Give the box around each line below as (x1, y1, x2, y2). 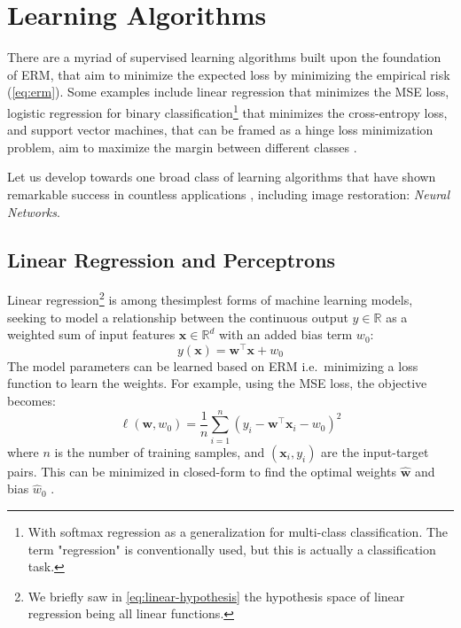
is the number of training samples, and (54, 442, 265, 461)
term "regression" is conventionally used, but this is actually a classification (27, 539, 436, 558)
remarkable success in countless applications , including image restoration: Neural (7, 184, 450, 203)
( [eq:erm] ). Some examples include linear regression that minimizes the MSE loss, (7, 82, 449, 101)
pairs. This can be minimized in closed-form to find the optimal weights (7, 461, 397, 480)
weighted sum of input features (7, 325, 176, 344)
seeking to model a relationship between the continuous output (7, 307, 348, 326)
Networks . (7, 202, 60, 221)
